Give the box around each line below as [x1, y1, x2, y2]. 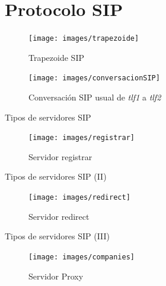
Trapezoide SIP [28, 51, 84, 63]
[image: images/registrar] [28, 134, 135, 142]
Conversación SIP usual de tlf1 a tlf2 [28, 91, 161, 103]
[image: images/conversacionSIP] [28, 74, 160, 83]
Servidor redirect [28, 210, 90, 222]
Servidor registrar [28, 150, 92, 162]
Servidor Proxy [28, 269, 84, 282]
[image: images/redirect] [28, 193, 130, 202]
